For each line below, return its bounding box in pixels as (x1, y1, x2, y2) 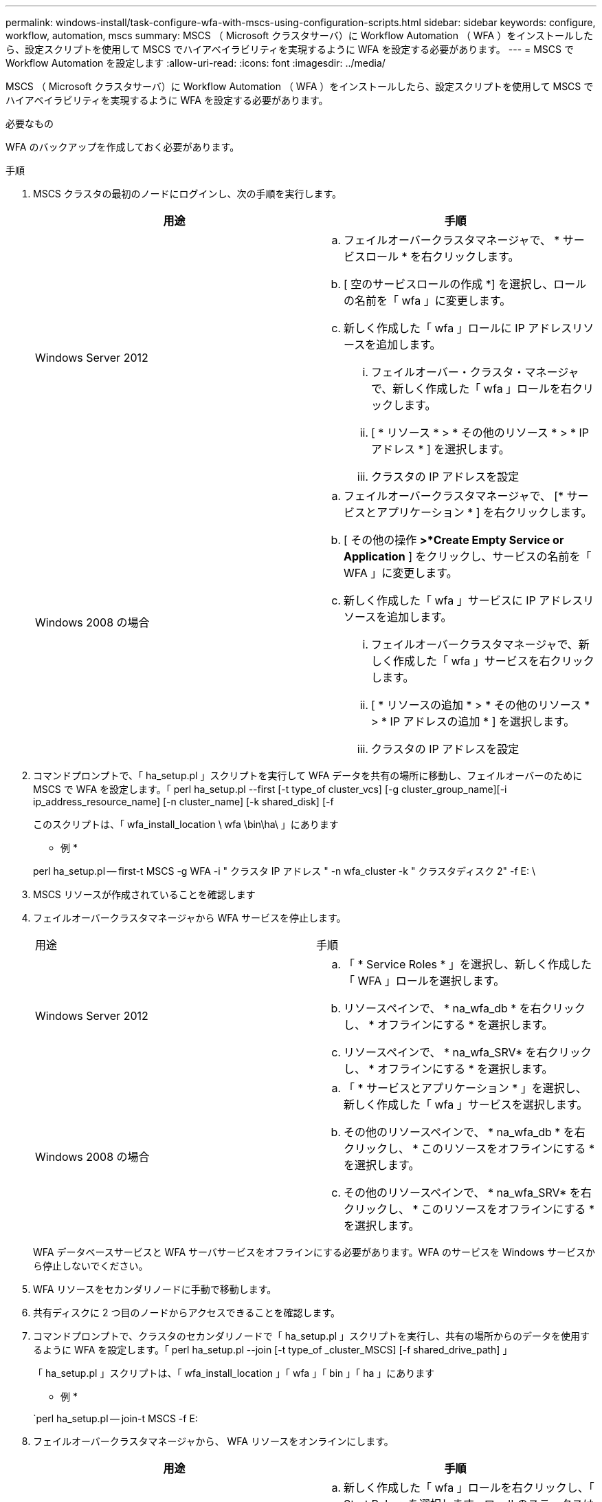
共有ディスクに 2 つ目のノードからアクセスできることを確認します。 (33, 1307, 341, 1318)
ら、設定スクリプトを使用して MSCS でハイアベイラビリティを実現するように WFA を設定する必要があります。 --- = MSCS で (5, 43, 574, 55)
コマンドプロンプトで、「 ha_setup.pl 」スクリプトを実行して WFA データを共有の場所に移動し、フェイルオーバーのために (33, 770, 583, 781)
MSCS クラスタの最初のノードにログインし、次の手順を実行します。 (33, 188, 342, 199)
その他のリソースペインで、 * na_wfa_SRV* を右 (344, 1186, 592, 1199)
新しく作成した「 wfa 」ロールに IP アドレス (344, 321, 572, 335)
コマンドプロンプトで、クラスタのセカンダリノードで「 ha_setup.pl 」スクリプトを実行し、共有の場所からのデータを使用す (33, 1330, 590, 1342)
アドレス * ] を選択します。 (371, 442, 510, 456)
